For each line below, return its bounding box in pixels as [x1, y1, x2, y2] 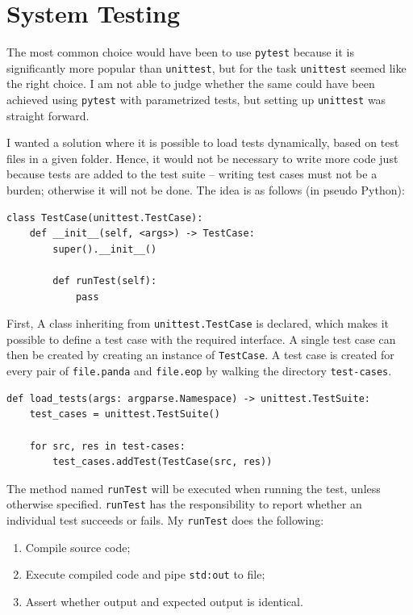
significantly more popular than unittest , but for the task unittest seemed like [6, 59, 407, 76]
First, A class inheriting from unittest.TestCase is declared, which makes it [6, 315, 389, 332]
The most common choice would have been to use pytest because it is [6, 44, 354, 61]
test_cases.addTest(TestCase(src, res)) [52, 456, 273, 468]
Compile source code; [25, 538, 131, 555]
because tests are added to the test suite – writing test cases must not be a [6, 165, 378, 182]
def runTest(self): [52, 275, 157, 287]
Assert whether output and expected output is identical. [25, 592, 303, 609]
